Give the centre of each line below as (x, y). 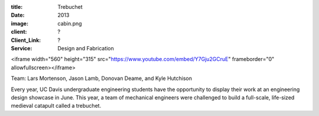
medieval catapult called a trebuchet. (56, 106)
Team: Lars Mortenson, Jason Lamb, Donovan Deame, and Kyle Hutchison (101, 78)
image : (20, 23)
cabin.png (70, 23)
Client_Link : (26, 40)
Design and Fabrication (86, 48)
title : (17, 7)
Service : (22, 48)
